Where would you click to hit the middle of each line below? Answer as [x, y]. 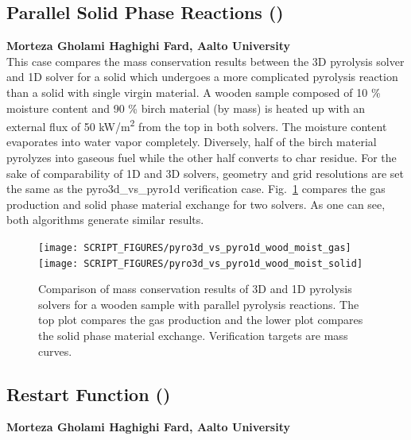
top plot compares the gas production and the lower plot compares [201, 320]
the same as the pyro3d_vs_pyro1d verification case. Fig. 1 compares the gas [196, 189]
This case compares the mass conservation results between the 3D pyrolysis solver [205, 61]
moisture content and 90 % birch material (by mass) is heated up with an [186, 108]
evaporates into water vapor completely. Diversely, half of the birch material [192, 142]
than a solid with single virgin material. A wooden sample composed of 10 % [194, 92]
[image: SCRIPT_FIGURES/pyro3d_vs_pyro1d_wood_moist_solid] [201, 263]
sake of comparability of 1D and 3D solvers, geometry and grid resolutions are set [205, 173]
